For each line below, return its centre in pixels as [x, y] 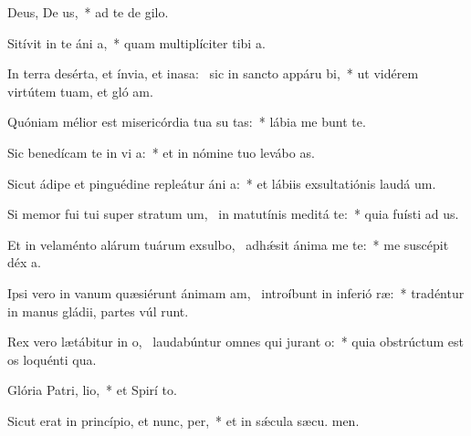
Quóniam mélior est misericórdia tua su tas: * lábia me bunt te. [187, 122]
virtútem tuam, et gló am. [80, 91]
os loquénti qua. [52, 359]
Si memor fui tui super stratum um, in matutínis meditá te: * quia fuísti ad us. [233, 214]
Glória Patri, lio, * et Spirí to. [92, 390]
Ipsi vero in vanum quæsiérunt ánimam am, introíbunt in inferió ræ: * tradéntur [236, 292]
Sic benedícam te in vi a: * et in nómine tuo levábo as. [161, 152]
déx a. [24, 262]
